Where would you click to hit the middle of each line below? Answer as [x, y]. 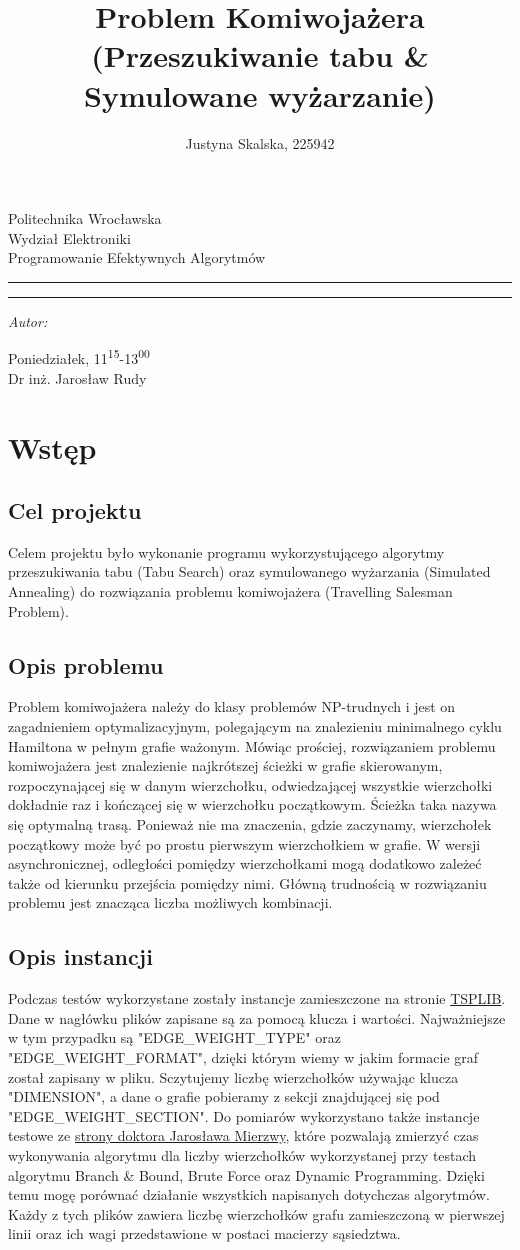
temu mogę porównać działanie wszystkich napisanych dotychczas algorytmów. [249, 1194]
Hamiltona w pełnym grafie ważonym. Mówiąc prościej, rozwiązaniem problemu [252, 745]
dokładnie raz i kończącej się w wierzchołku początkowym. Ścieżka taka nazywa [252, 804]
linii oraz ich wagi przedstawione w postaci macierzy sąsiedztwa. [204, 1233]
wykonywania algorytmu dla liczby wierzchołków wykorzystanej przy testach [242, 1154]
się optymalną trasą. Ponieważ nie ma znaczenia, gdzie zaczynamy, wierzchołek [250, 824]
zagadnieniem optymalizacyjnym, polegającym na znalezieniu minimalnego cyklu [255, 726]
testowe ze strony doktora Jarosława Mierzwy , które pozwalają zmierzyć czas [243, 1135]
